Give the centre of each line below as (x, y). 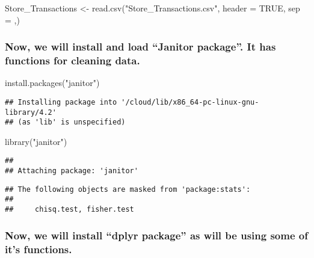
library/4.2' (31, 112)
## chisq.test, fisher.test (69, 210)
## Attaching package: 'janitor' (72, 171)
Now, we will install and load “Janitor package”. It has (140, 47)
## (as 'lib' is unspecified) (65, 122)
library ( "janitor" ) (36, 141)
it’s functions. (38, 249)
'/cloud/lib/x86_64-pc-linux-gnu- (190, 102)
